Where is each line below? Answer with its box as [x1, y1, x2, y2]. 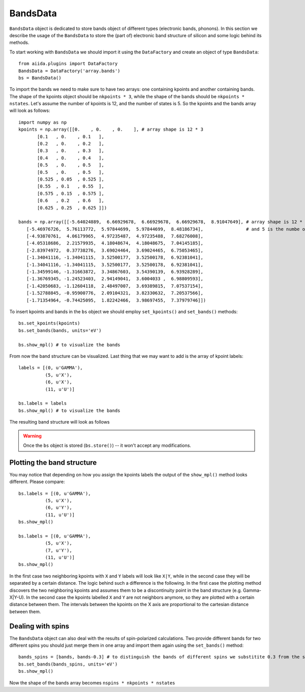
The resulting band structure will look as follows [9, 419, 110, 425]
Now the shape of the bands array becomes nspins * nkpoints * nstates [9, 679, 175, 686]
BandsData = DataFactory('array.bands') [18, 68, 120, 74]
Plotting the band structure [9, 458, 97, 467]
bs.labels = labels [18, 401, 67, 406]
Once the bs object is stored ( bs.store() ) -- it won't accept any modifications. [23, 442, 192, 448]
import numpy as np [18, 119, 67, 125]
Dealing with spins [9, 622, 70, 630]
